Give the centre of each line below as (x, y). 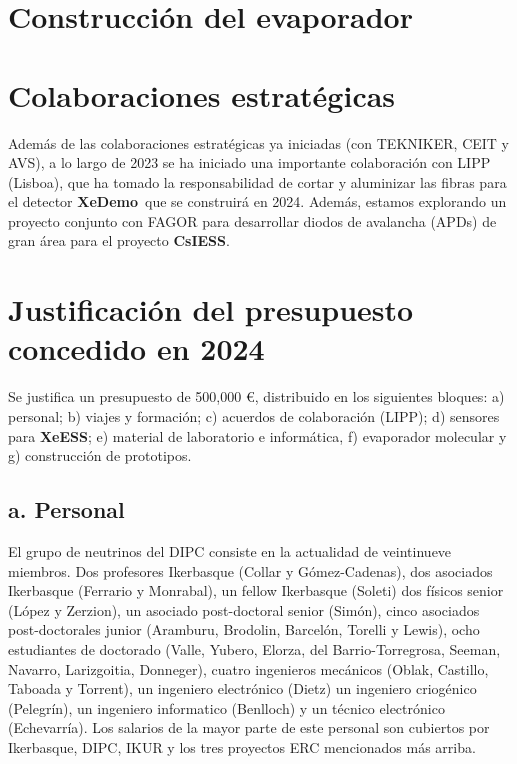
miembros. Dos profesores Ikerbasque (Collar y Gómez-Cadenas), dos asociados (250, 570)
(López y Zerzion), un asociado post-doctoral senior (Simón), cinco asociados (244, 609)
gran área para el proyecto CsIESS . (119, 240)
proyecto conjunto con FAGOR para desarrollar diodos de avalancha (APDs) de (252, 220)
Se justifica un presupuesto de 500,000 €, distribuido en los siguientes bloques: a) (256, 396)
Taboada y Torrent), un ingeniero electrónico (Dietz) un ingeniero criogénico (242, 688)
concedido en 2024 (136, 348)
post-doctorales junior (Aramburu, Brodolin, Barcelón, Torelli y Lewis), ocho (244, 629)
